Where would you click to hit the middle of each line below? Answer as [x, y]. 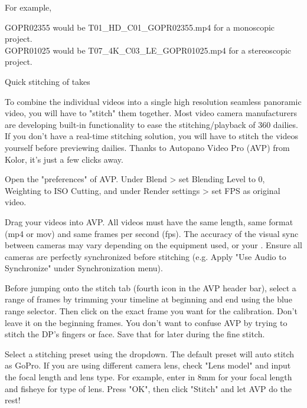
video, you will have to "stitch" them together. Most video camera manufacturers [151, 113]
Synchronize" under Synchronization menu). [84, 268]
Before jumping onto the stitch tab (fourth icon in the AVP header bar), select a [151, 287]
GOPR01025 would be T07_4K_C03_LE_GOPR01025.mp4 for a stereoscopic [148, 50]
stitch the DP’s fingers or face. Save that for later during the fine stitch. [135, 334]
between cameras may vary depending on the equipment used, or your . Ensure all [153, 245]
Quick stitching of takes [48, 81]
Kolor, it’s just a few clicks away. [64, 159]
